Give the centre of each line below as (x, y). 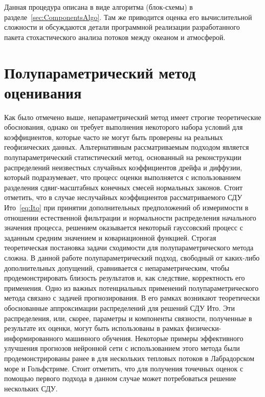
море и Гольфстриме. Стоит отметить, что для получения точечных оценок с (124, 368)
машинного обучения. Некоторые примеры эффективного (154, 338)
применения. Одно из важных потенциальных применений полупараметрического (131, 287)
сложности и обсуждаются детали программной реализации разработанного (122, 27)
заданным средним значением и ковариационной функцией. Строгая (110, 237)
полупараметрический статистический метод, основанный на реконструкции (123, 157)
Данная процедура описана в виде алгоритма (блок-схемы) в (98, 7)
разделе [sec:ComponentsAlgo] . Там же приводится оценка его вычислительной (128, 17)
